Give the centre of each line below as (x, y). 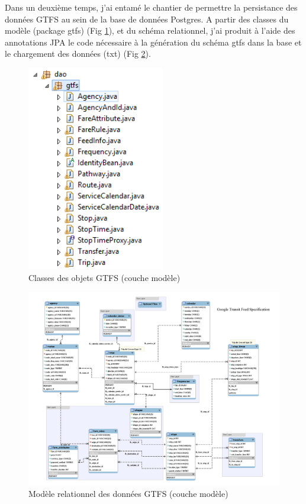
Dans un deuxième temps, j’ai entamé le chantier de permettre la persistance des (151, 7)
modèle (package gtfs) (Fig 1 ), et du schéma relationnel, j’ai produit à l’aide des (150, 30)
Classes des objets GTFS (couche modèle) (104, 277)
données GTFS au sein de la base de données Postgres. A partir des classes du (147, 19)
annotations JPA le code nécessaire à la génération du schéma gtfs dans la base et (153, 42)
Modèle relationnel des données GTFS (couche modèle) (128, 493)
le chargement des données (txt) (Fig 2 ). (78, 54)
